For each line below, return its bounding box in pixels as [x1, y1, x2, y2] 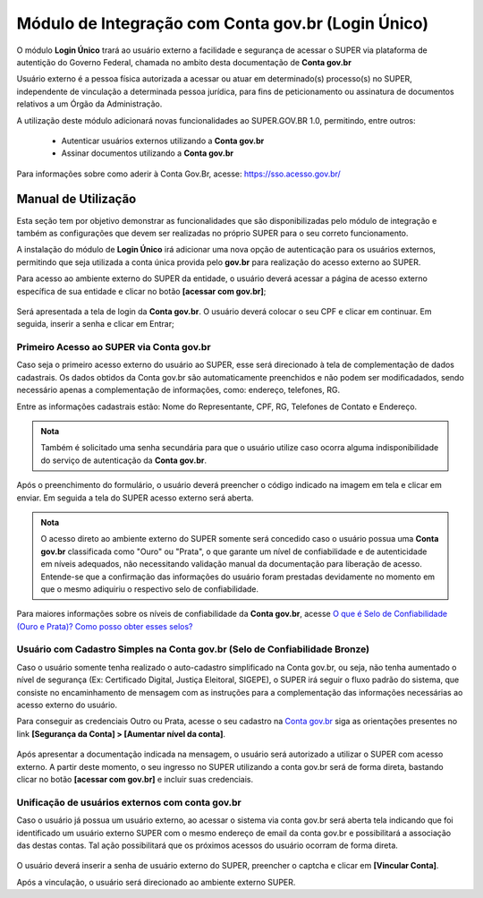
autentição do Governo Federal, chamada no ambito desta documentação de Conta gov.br [16, 56, 352, 67]
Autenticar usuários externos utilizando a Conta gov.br [61, 135, 265, 146]
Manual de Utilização [16, 192, 137, 207]
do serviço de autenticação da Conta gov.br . [40, 455, 208, 466]
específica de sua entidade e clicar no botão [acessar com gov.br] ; [16, 286, 267, 296]
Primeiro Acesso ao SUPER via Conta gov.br [16, 341, 211, 354]
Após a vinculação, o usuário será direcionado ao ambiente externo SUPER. [16, 877, 296, 887]
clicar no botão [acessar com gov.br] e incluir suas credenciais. [16, 774, 254, 784]
